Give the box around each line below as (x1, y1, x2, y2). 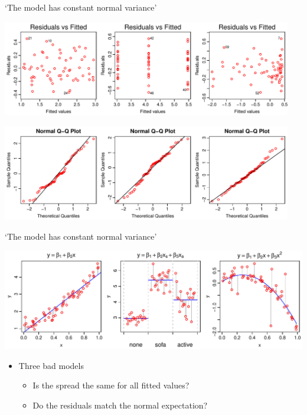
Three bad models (18, 359, 84, 371)
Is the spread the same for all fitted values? (32, 379, 190, 391)
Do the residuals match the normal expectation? (32, 399, 208, 411)
